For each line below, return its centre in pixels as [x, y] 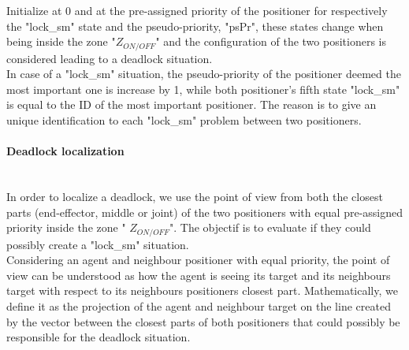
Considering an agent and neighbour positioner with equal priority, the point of [198, 260]
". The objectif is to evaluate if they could [270, 227]
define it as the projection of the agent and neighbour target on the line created [199, 306]
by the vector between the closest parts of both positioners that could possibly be [203, 321]
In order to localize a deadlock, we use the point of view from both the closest [195, 196]
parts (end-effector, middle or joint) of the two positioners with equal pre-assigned [205, 212]
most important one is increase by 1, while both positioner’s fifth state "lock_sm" [203, 89]
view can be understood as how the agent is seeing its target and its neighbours [199, 275]
